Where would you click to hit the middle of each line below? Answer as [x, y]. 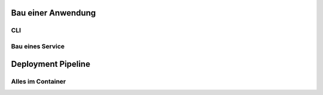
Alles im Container [39, 81]
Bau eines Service [38, 46]
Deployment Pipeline [51, 64]
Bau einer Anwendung [53, 13]
